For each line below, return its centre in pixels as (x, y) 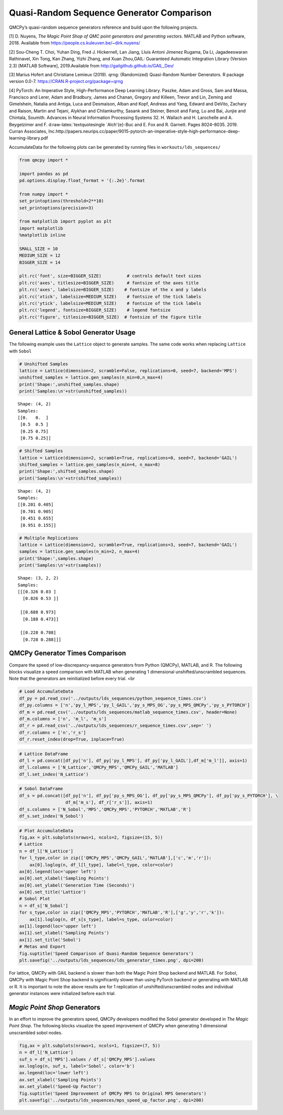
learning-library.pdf (28, 138)
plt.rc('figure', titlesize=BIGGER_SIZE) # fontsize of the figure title (110, 317)
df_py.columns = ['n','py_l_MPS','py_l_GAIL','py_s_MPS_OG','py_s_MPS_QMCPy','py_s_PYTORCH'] (135, 705)
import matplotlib (41, 228)
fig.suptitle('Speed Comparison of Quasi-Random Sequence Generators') (106, 953)
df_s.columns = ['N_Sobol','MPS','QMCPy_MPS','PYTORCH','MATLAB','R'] (105, 809)
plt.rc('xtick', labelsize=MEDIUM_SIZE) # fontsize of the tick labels (110, 297)
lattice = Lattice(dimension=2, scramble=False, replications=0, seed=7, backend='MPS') (128, 371)
